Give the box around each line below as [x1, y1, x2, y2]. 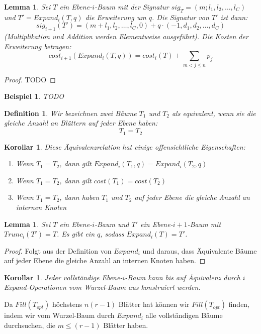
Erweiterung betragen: [4, 41, 71, 51]
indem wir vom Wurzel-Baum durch [4, 310, 115, 320]
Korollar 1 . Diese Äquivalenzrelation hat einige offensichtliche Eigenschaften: [4, 141, 245, 152]
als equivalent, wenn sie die [171, 107, 256, 118]
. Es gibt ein [57, 229, 95, 239]
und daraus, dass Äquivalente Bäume [142, 245, 257, 256]
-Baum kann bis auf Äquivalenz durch [125, 272, 240, 282]
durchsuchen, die [4, 319, 56, 330]
